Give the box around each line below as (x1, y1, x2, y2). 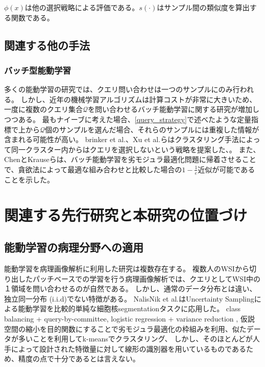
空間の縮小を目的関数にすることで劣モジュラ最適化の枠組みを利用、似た (4, 323, 247, 334)
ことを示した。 (4, 174, 54, 185)
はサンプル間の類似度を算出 (157, 2, 250, 12)
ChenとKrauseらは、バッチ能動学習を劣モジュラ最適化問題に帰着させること (4, 154, 256, 165)
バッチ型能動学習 (4, 63, 71, 76)
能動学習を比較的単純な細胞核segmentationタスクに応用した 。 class (18, 303, 240, 314)
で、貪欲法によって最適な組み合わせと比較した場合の (4, 164, 182, 174)
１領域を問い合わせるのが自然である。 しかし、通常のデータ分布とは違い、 (4, 283, 257, 294)
